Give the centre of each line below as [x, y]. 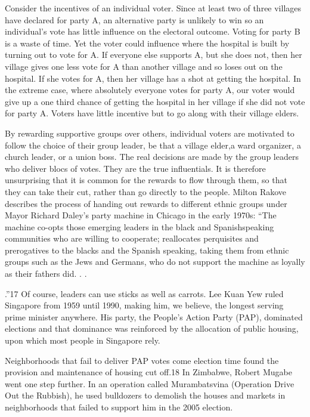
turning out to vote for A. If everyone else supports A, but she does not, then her [154, 55]
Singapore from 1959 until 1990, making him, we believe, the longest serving [144, 305]
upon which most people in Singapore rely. [83, 340]
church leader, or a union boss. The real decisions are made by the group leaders [152, 157]
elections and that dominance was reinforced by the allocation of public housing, [152, 328]
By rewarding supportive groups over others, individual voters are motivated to [150, 133]
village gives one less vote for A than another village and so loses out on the [144, 66]
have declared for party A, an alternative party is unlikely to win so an [134, 19]
